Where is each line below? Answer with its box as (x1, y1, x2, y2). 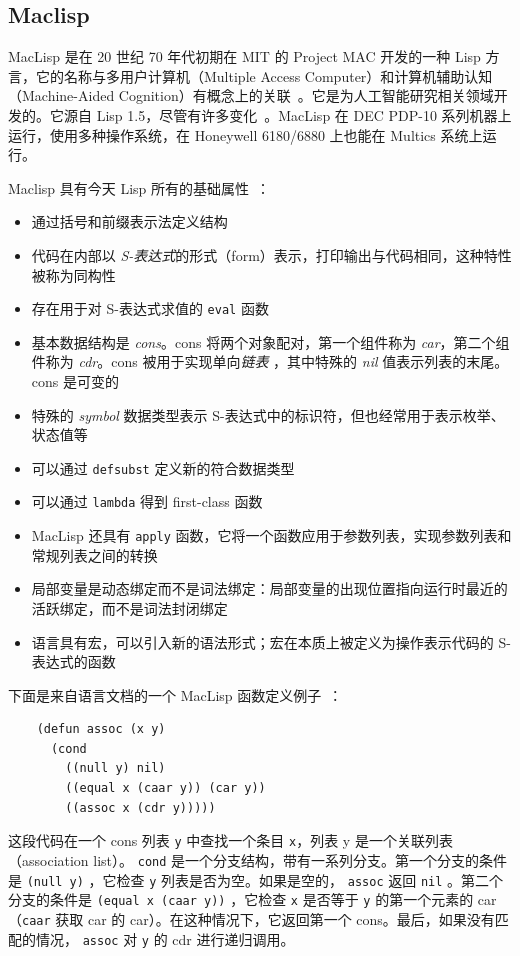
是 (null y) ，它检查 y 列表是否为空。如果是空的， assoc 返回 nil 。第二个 (8, 869, 504, 890)
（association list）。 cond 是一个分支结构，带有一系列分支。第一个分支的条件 (8, 849, 508, 870)
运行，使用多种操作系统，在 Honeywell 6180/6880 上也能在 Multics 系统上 (8, 124, 483, 145)
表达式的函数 (31, 651, 116, 672)
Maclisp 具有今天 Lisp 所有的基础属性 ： (8, 177, 271, 198)
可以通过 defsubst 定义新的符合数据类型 (31, 457, 295, 478)
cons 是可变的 (31, 370, 119, 391)
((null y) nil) (65, 761, 166, 776)
